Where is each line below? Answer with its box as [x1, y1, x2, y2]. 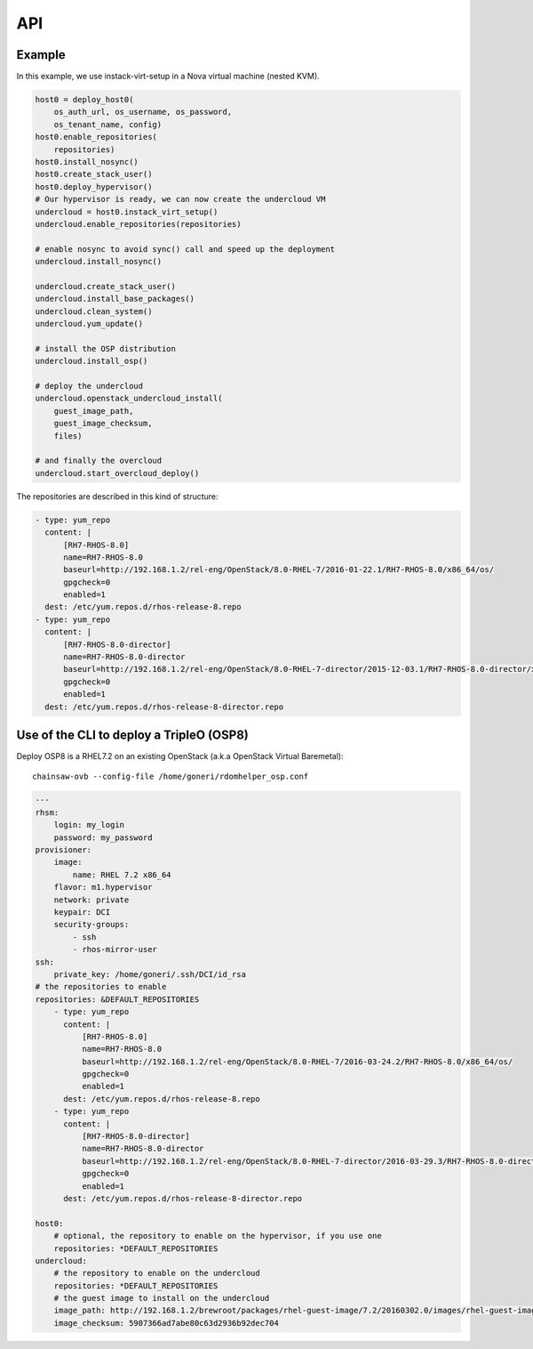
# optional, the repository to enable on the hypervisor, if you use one [53, 1231, 382, 1241]
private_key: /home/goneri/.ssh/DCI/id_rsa [53, 969, 246, 979]
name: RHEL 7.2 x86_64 [72, 869, 172, 880]
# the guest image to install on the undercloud [53, 1293, 270, 1304]
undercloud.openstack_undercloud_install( [35, 393, 223, 404]
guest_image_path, [53, 406, 134, 416]
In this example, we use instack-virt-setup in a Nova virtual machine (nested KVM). [16, 71, 320, 82]
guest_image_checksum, [53, 418, 153, 429]
